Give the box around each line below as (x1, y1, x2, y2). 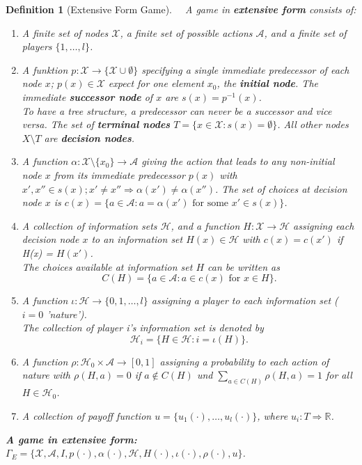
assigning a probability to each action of (159, 354, 329, 368)
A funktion (22, 62, 68, 77)
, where (257, 408, 288, 423)
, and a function (171, 218, 240, 232)
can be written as (207, 259, 280, 274)
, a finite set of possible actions (120, 25, 253, 40)
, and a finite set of (264, 25, 347, 40)
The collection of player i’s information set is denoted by (22, 320, 264, 335)
